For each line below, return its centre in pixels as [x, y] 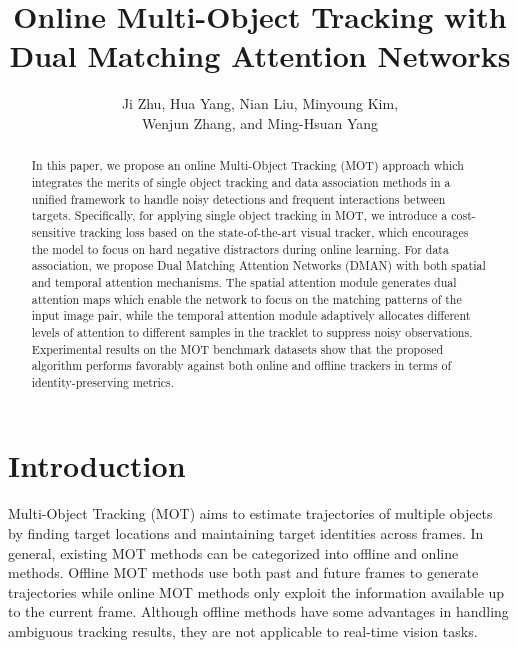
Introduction [97, 465]
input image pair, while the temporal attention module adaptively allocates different [251, 315]
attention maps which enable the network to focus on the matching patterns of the [246, 298]
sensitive [53, 231]
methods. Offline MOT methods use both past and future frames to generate [243, 572]
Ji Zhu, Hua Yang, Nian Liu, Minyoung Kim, [260, 103]
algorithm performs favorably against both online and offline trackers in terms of [241, 365]
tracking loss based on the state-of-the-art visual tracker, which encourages [274, 231]
